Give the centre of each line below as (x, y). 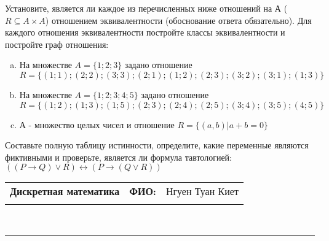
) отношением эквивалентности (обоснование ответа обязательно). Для (178, 20)
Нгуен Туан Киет (202, 191)
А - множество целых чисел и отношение (97, 124)
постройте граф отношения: (57, 44)
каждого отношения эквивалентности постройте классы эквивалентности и (145, 32)
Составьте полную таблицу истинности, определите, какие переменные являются (157, 145)
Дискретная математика (65, 191)
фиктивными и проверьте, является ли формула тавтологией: (118, 157)
